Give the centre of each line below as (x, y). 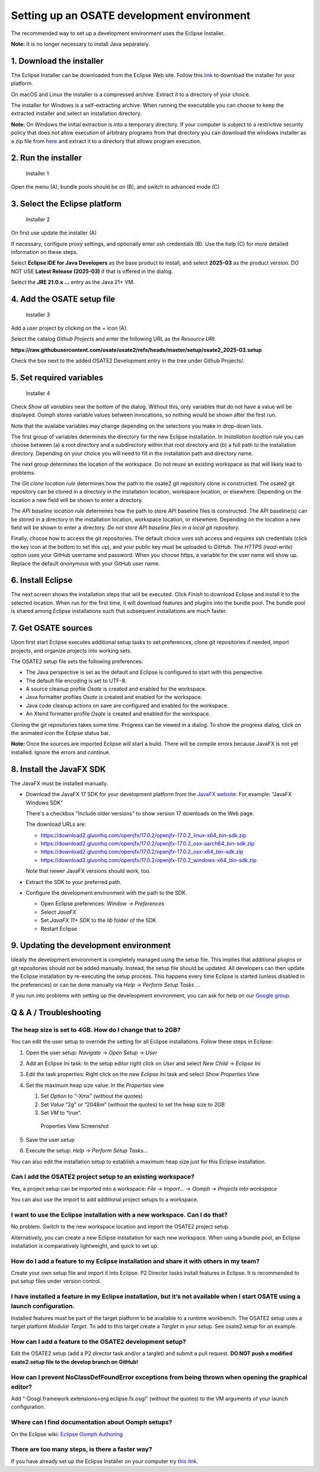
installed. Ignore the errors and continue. (61, 752)
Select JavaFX (58, 912)
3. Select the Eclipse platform (66, 204)
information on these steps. (44, 252)
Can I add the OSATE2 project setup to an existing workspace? (103, 1177)
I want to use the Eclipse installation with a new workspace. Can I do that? (119, 1215)
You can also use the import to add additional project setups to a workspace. (105, 1200)
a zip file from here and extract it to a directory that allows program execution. (106, 141)
